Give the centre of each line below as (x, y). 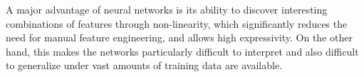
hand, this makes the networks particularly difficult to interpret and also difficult (182, 51)
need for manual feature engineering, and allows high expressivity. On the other (179, 37)
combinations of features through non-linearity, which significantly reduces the (177, 23)
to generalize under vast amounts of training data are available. (144, 65)
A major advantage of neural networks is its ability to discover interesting (167, 9)
